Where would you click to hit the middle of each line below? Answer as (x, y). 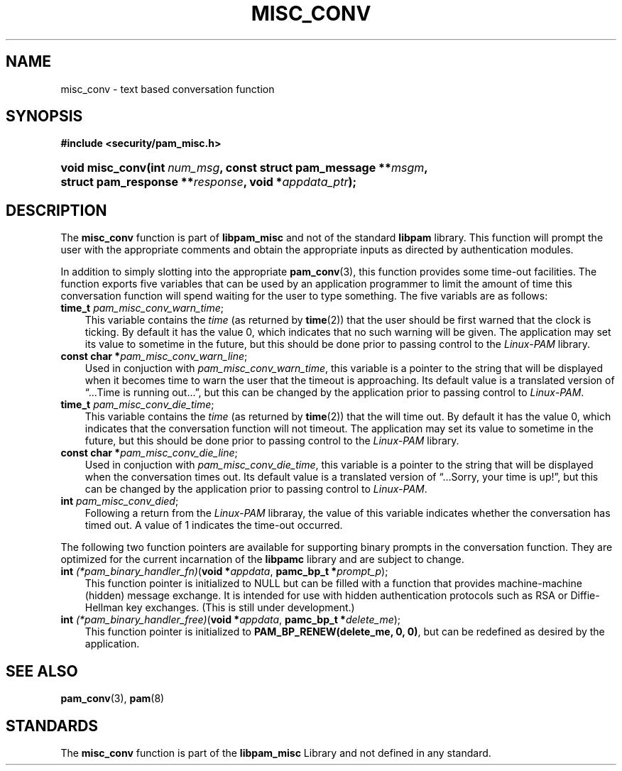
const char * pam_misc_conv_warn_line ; (154, 356)
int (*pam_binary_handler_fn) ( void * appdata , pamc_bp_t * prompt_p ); (224, 572)
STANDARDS (52, 726)
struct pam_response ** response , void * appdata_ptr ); (208, 182)
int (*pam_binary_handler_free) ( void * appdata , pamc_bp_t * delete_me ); (231, 620)
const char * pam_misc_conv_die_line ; (149, 453)
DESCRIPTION (56, 210)
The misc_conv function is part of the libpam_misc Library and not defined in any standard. (276, 753)
